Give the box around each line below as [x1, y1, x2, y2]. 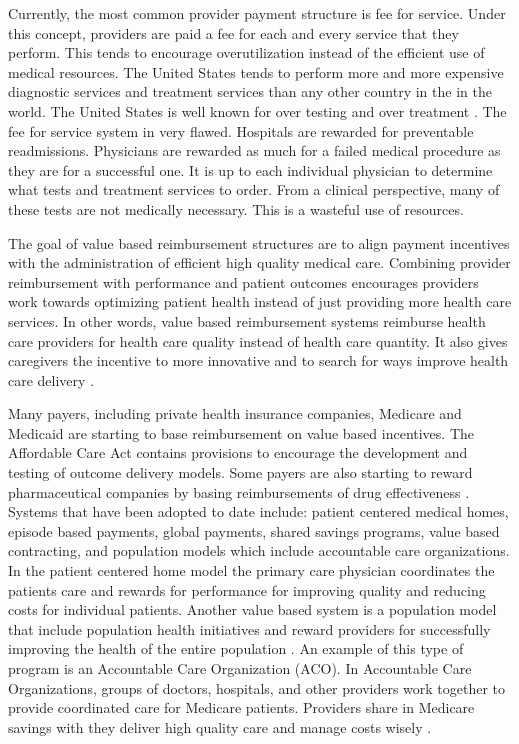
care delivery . [8, 369, 95, 390]
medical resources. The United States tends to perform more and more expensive [8, 61, 504, 82]
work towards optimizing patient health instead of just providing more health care [8, 291, 512, 312]
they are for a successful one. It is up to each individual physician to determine [8, 159, 493, 180]
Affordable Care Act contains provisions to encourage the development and [8, 442, 468, 463]
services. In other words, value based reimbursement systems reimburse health [8, 310, 486, 331]
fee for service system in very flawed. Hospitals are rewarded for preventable [8, 120, 474, 141]
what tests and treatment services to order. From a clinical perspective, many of [8, 179, 500, 200]
